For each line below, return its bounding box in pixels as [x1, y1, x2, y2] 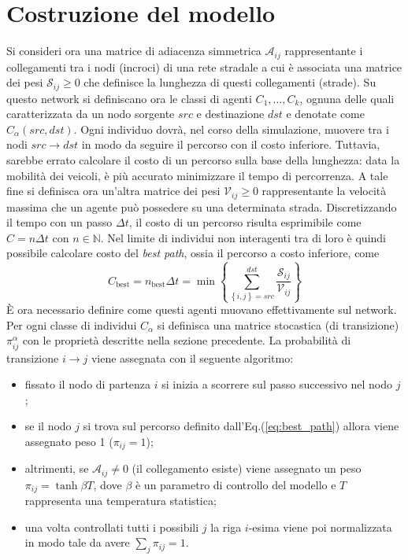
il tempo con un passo [6, 214, 113, 230]
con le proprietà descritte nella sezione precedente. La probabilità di [22, 332, 351, 348]
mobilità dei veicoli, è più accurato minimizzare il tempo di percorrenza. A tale [6, 167, 388, 183]
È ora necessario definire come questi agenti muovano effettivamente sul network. [6, 301, 397, 318]
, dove [93, 476, 122, 492]
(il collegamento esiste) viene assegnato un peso [132, 460, 362, 477]
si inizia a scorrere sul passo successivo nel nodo [161, 376, 392, 392]
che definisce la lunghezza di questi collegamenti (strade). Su [83, 74, 376, 90]
